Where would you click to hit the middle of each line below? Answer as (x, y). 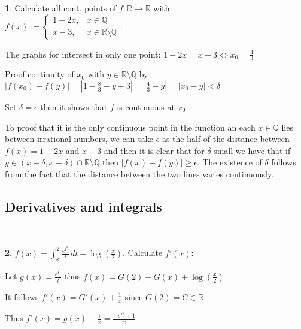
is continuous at (146, 107)
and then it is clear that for (154, 150)
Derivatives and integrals (83, 206)
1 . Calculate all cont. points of (61, 8)
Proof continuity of (39, 74)
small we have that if (252, 150)
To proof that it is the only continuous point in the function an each (130, 127)
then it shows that (74, 107)
